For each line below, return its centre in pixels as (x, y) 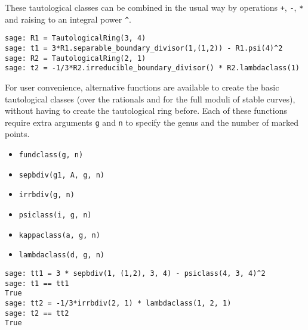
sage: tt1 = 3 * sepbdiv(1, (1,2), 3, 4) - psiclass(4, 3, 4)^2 (135, 273)
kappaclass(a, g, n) (59, 235)
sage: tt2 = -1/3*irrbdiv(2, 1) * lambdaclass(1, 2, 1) (118, 303)
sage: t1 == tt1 (37, 283)
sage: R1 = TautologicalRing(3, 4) (76, 38)
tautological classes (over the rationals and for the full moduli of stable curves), (150, 99)
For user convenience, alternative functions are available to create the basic (142, 87)
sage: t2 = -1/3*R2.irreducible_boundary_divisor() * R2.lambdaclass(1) (152, 68)
